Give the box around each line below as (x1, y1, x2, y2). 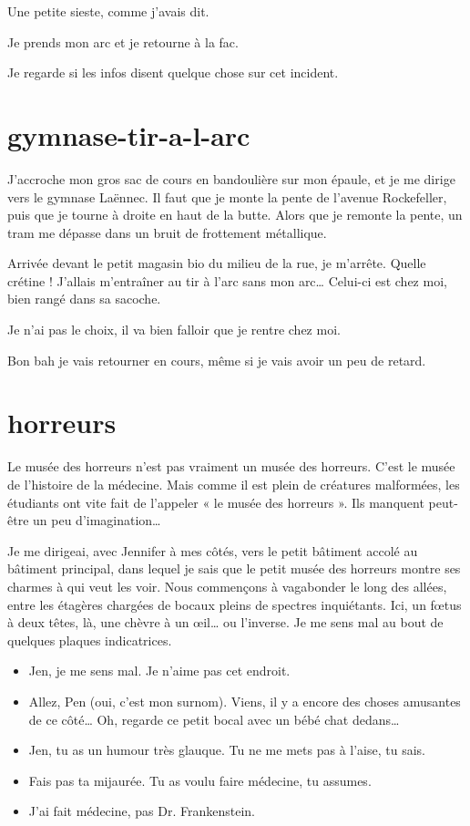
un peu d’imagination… (33, 511, 161, 530)
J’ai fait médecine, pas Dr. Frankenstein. (28, 801, 255, 821)
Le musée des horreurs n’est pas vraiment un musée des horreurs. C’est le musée (7, 457, 455, 476)
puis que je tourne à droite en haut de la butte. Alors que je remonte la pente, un (7, 205, 463, 224)
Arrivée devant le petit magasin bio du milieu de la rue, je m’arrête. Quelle (7, 253, 426, 273)
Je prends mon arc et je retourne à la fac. (7, 32, 239, 51)
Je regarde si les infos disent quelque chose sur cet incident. (7, 63, 339, 82)
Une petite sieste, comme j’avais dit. (7, 2, 209, 20)
